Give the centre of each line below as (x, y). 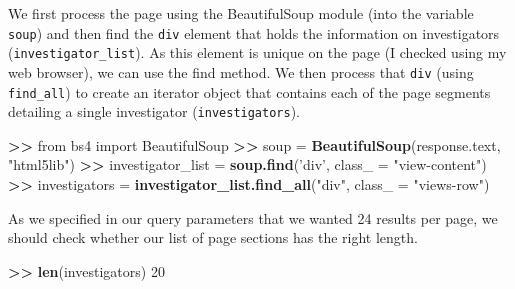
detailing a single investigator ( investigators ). (154, 111)
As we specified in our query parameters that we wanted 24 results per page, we (253, 217)
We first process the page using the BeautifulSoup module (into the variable (241, 13)
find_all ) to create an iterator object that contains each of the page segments (249, 91)
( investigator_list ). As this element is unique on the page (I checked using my (257, 52)
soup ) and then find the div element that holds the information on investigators (254, 32)
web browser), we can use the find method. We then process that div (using (241, 71)
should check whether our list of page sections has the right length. (213, 237)
